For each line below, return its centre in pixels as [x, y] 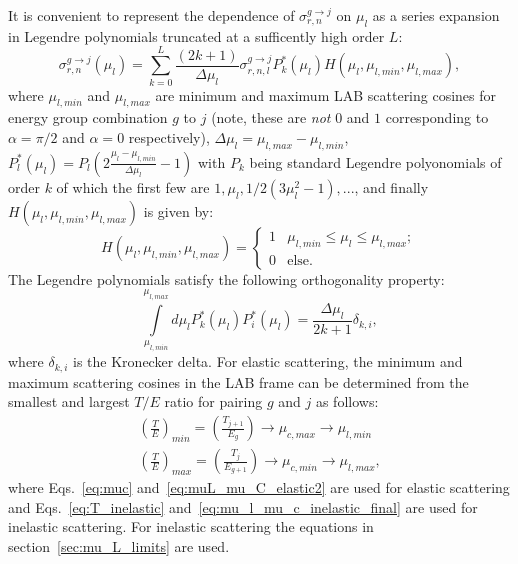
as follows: [347, 401]
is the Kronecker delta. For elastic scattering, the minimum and [268, 361]
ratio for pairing [213, 401]
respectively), [169, 136]
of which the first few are [133, 186]
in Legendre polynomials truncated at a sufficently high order [196, 35]
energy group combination [88, 117]
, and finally [391, 186]
